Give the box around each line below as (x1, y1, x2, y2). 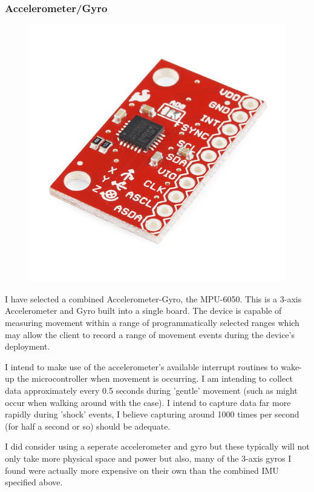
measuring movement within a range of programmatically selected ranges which (5, 316, 299, 328)
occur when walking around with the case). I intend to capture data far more (5, 396, 291, 408)
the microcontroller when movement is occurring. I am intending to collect (17, 372, 293, 385)
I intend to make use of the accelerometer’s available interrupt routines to (5, 360, 278, 373)
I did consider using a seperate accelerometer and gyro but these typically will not (5, 440, 310, 453)
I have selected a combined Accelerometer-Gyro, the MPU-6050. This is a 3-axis (5, 292, 302, 305)
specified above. (5, 476, 63, 488)
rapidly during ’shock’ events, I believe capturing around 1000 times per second (5, 408, 299, 421)
